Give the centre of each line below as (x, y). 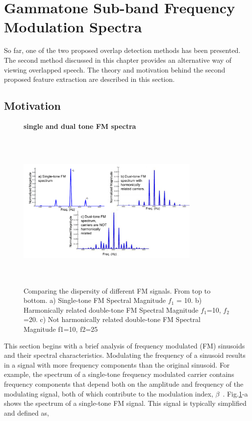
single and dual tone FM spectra (80, 126)
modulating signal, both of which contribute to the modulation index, (109, 393)
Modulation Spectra (73, 27)
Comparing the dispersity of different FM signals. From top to (117, 290)
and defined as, (26, 412)
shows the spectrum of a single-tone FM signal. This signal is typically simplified (125, 403)
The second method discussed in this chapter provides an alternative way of (118, 60)
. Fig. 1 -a (235, 393)
